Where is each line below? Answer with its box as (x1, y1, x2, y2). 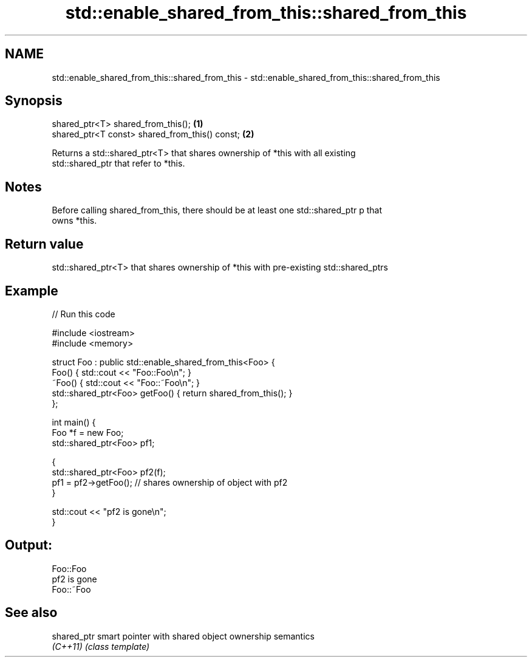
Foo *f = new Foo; (52, 427, 124, 438)
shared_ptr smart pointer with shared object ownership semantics (52, 630, 315, 641)
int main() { (52, 416, 96, 427)
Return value (5, 236, 84, 252)
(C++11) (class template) (52, 641, 150, 652)
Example (5, 283, 58, 298)
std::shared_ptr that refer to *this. (52, 158, 185, 169)
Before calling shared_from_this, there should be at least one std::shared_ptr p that (52, 205, 383, 216)
